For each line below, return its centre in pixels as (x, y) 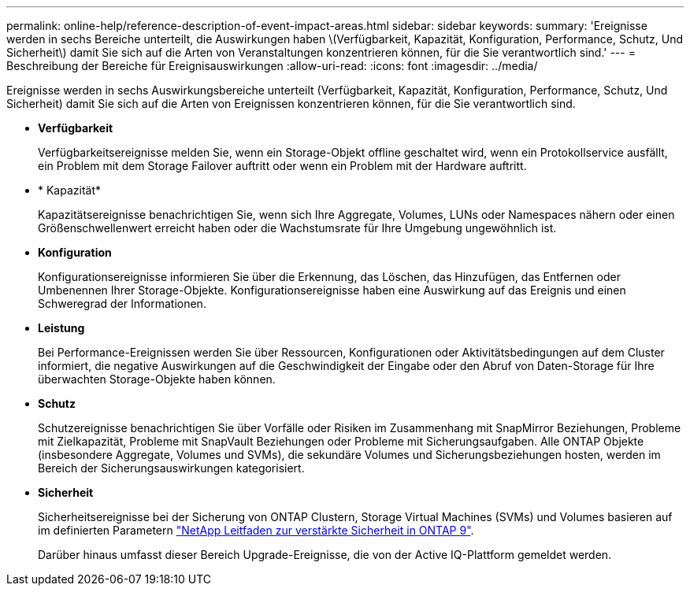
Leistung (61, 328)
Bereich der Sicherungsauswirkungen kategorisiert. (171, 468)
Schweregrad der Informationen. (122, 303)
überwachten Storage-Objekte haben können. (157, 379)
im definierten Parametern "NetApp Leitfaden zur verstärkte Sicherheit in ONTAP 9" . (256, 530)
